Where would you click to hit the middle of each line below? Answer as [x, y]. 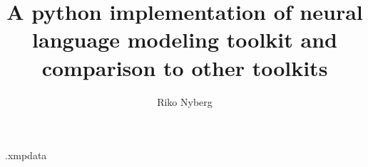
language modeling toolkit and [185, 39]
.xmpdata [26, 155]
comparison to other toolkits [185, 67]
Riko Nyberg [185, 101]
